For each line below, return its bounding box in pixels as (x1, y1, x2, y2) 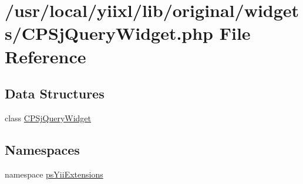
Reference (5, 44, 86, 68)
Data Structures (5, 84, 105, 103)
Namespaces (5, 140, 80, 158)
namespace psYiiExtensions (5, 168, 103, 180)
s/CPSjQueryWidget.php (5, 21, 214, 45)
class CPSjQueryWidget (5, 111, 92, 124)
